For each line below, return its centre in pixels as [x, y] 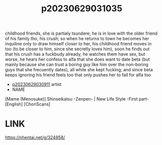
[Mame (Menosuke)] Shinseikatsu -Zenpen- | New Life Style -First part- [77, 99]
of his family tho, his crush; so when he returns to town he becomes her [77, 39]
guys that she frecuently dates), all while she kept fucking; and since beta [79, 70]
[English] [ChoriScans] [28, 104]
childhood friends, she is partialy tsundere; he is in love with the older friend [81, 33]
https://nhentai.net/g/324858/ [35, 138]
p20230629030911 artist [37, 84]
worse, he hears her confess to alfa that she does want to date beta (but [77, 60]
